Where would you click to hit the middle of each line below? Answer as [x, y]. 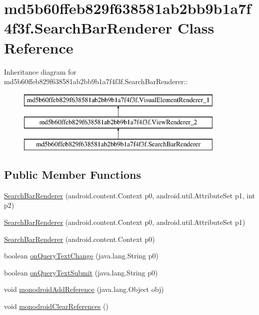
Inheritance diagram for [40, 71]
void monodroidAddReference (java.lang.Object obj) [84, 289]
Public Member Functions [72, 175]
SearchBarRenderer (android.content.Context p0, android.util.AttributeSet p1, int [130, 195]
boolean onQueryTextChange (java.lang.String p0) [81, 256]
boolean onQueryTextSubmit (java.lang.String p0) [81, 272]
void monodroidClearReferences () [56, 306]
